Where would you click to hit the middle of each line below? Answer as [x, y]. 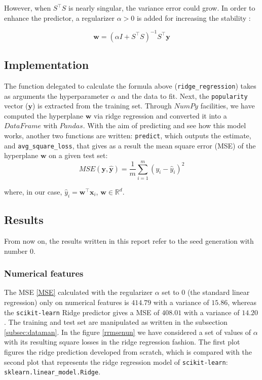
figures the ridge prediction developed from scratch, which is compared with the [128, 352]
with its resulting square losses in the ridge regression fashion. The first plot [122, 342]
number [16, 251]
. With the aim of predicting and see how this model [164, 125]
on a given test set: [78, 155]
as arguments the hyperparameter [57, 96]
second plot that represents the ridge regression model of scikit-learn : [116, 362]
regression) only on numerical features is [67, 302]
